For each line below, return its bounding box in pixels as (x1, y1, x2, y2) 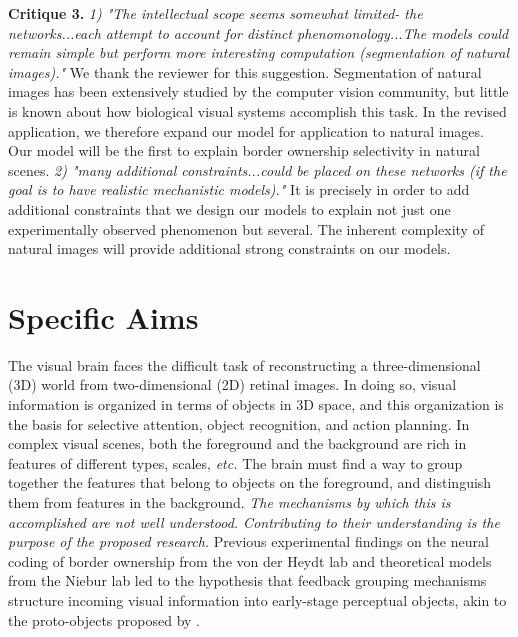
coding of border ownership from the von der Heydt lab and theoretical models (8, 550, 492, 571)
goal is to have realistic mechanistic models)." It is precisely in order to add (8, 179, 470, 200)
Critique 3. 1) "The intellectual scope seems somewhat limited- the (8, 3, 423, 23)
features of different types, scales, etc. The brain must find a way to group (8, 452, 463, 473)
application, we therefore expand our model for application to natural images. (8, 120, 484, 141)
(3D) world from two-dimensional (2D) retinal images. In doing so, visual (8, 374, 457, 395)
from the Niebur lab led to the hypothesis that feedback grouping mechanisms (8, 570, 487, 591)
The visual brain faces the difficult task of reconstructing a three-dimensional (8, 354, 481, 375)
